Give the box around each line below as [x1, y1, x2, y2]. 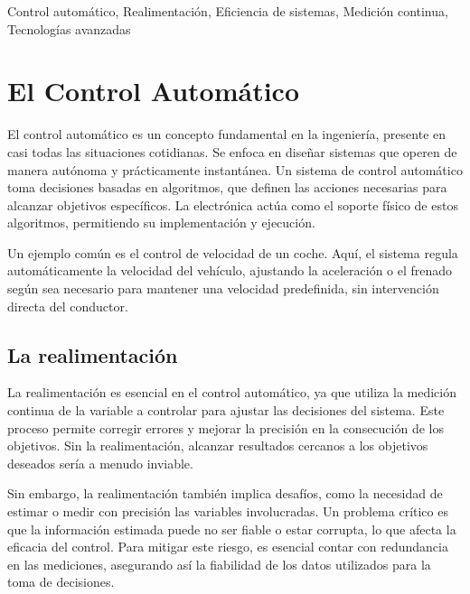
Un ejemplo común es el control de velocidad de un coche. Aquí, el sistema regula [7, 243, 458, 262]
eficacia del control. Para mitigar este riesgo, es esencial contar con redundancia [7, 537, 448, 556]
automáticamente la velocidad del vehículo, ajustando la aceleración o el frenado [7, 261, 453, 280]
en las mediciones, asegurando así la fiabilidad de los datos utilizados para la [7, 554, 431, 573]
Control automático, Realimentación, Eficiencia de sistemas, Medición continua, [7, 2, 448, 20]
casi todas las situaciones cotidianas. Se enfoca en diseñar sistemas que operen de [7, 142, 457, 161]
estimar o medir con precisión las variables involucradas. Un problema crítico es [7, 502, 448, 521]
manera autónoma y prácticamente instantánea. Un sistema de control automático [7, 160, 463, 179]
